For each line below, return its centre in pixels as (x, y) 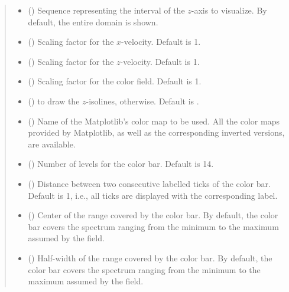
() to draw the (54, 101)
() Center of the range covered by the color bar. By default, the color (153, 215)
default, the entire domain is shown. (93, 22)
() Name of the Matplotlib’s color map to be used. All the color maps (154, 121)
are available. (52, 144)
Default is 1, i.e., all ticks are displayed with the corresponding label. (153, 195)
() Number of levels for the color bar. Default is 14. (121, 164)
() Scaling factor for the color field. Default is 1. (115, 81)
